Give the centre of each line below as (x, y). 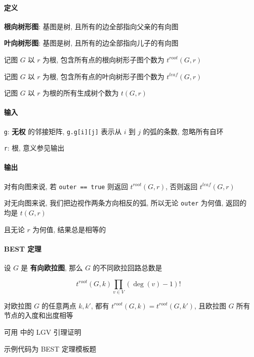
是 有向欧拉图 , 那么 (52, 267)
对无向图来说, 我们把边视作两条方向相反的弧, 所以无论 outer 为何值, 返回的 (125, 203)
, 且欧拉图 (210, 305)
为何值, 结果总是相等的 (69, 229)
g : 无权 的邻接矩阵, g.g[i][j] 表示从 (63, 131)
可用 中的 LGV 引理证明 (43, 332)
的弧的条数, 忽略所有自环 (183, 131)
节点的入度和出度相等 (39, 315)
